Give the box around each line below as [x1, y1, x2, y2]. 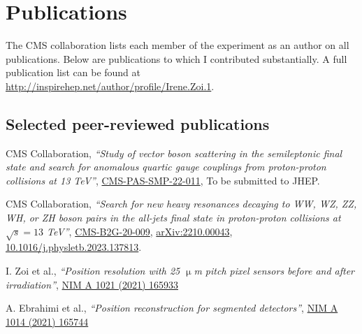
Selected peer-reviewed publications [6, 112, 270, 134]
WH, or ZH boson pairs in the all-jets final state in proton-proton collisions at [6, 210, 341, 225]
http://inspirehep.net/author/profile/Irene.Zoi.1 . [6, 78, 215, 93]
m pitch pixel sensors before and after [194, 263, 355, 278]
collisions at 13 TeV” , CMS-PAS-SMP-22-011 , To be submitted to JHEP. [6, 173, 320, 187]
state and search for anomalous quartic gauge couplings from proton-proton [6, 159, 326, 174]
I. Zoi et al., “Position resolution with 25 [6, 263, 180, 278]
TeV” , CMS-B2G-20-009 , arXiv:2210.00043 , [47, 224, 233, 238]
